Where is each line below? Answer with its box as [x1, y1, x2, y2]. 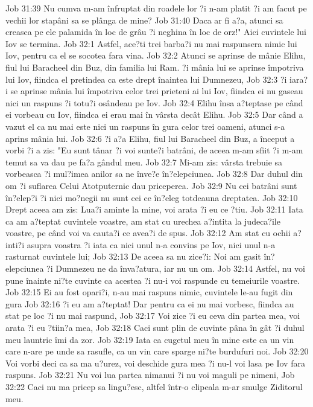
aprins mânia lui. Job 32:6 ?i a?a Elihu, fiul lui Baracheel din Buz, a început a [5, 132, 295, 144]
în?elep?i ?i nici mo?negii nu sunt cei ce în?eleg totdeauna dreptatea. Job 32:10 [5, 191, 298, 203]
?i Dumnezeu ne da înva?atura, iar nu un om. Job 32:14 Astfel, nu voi [46, 262, 305, 275]
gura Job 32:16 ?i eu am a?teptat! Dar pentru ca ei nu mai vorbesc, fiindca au [5, 297, 294, 310]
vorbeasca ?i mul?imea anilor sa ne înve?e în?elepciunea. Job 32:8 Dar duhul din [5, 167, 303, 180]
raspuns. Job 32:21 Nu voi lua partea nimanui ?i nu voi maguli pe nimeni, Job [5, 368, 295, 381]
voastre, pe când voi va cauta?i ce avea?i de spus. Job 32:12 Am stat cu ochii [5, 226, 291, 239]
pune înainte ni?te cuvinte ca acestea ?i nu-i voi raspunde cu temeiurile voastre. [5, 274, 300, 286]
